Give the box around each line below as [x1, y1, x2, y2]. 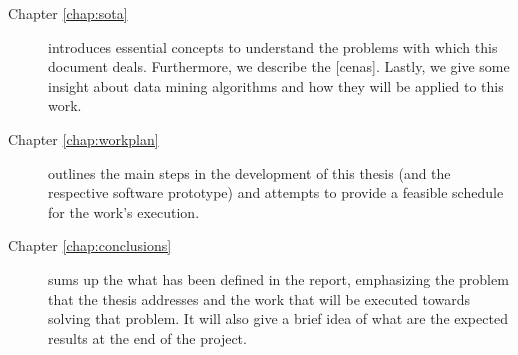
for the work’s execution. [48, 201, 200, 222]
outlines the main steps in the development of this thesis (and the [48, 162, 451, 183]
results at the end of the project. [48, 327, 247, 348]
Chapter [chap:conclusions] [8, 235, 172, 256]
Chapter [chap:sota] [8, 3, 128, 23]
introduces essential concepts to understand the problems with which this [48, 36, 498, 57]
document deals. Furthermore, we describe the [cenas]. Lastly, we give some [48, 56, 510, 77]
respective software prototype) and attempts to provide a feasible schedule [48, 182, 504, 203]
